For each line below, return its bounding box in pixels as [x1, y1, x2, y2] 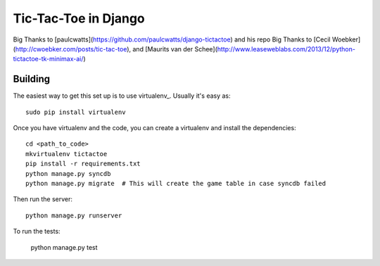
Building [13, 73, 51, 85]
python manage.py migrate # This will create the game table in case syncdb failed [25, 179, 327, 187]
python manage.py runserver [25, 211, 122, 220]
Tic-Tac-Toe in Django [13, 11, 146, 26]
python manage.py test [30, 243, 98, 251]
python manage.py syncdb [25, 170, 111, 177]
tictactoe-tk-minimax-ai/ [13, 55, 84, 63]
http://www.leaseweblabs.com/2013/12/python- [217, 44, 355, 53]
